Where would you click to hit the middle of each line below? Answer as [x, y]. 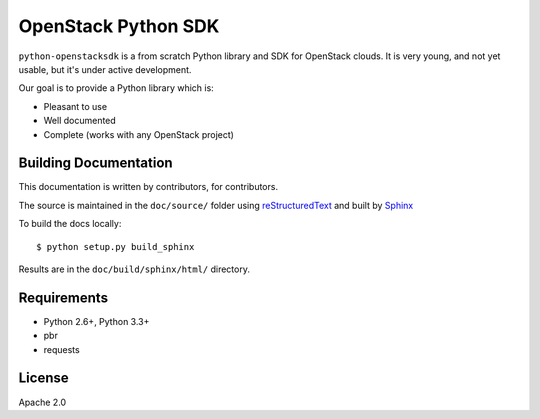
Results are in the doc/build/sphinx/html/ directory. [134, 269]
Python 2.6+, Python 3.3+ [96, 321]
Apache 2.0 [42, 402]
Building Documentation [96, 163]
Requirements [63, 297]
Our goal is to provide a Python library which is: [116, 88]
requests [61, 349]
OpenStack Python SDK [119, 26]
